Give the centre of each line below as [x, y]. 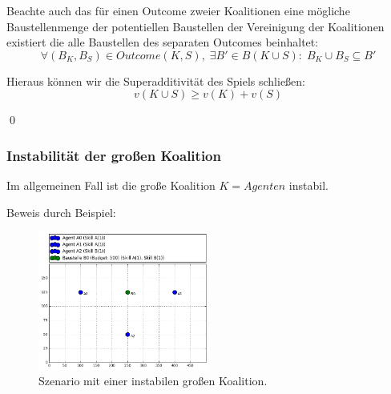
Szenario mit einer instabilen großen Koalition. [153, 381]
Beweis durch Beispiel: [61, 212]
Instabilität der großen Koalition [114, 155]
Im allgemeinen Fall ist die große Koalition [111, 185]
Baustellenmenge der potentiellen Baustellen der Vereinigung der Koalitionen [195, 26]
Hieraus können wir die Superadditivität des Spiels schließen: [156, 80]
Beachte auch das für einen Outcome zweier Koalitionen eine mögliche [178, 10]
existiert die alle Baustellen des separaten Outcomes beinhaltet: [163, 42]
